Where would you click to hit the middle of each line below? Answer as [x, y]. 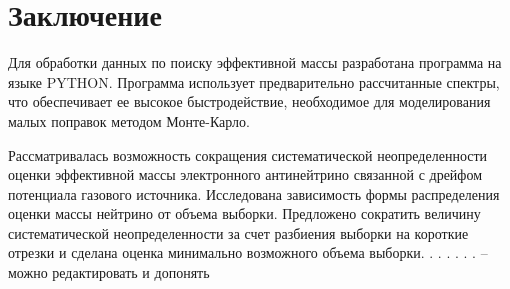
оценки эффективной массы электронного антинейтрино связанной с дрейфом [245, 174]
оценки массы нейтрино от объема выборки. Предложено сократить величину [244, 213]
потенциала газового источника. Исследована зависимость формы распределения [254, 193]
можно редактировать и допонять [109, 272]
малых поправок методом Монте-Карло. [129, 120]
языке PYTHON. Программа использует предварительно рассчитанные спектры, [254, 81]
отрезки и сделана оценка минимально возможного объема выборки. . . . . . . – [248, 252]
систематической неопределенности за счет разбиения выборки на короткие [238, 232]
